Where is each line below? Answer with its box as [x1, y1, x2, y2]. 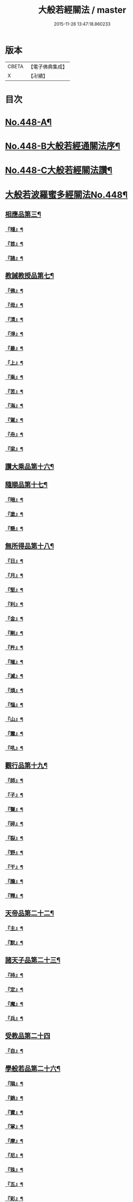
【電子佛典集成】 [28, 63, 67, 70]
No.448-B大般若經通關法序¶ [5, 141, 121, 152]
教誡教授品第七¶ [5, 272, 54, 280]
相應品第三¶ [5, 210, 42, 219]
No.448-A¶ [5, 117, 52, 128]
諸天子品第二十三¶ [5, 956, 61, 964]
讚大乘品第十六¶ [5, 462, 54, 471]
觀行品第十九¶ [5, 761, 48, 770]
